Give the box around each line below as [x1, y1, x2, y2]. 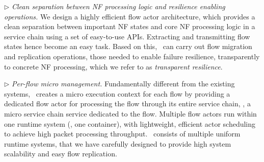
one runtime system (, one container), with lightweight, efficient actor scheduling [4, 118, 256, 129]
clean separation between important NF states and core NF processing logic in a [4, 21, 255, 32]
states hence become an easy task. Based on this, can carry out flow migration [4, 41, 252, 52]
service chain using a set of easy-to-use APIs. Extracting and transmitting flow [4, 31, 250, 41]
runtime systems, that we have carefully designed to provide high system [4, 138, 231, 149]
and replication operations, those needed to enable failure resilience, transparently [4, 51, 260, 61]
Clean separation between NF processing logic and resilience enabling [12, 1, 225, 11]
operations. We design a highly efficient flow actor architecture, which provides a [4, 11, 255, 21]
